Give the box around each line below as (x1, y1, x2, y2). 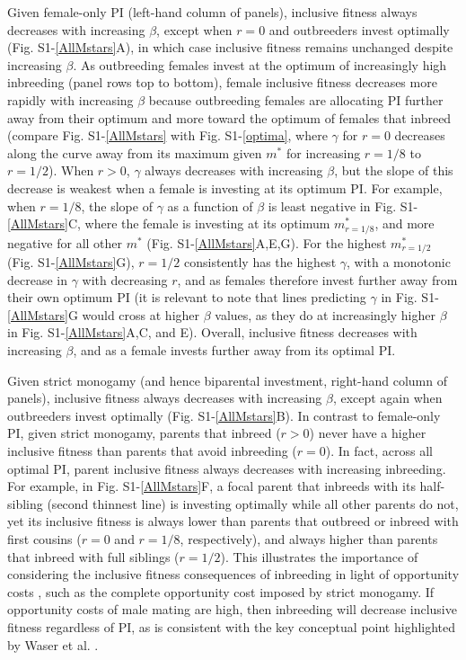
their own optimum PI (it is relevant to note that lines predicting (7, 288, 366, 307)
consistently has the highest (184, 253, 337, 272)
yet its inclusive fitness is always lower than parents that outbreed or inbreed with (7, 512, 459, 531)
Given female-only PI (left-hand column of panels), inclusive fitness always (7, 3, 418, 21)
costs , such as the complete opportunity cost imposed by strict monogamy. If (7, 582, 435, 601)
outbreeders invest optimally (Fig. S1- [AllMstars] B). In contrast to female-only (7, 406, 441, 424)
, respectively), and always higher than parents (180, 529, 438, 548)
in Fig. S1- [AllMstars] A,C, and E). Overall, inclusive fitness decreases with (7, 323, 418, 342)
